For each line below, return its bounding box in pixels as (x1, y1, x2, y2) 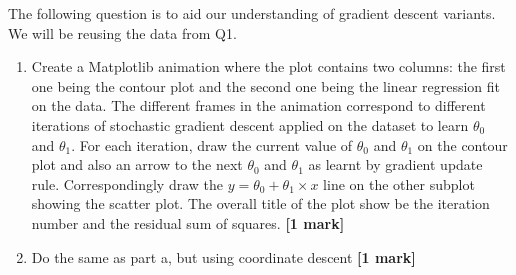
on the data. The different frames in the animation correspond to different (31, 95, 486, 116)
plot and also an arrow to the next (31, 154, 243, 175)
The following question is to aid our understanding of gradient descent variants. (8, 3, 496, 23)
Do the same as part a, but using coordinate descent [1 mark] (31, 246, 416, 267)
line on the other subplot (323, 173, 475, 194)
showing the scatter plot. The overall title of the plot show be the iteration (31, 193, 490, 214)
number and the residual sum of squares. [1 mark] (31, 212, 345, 233)
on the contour (417, 134, 508, 155)
